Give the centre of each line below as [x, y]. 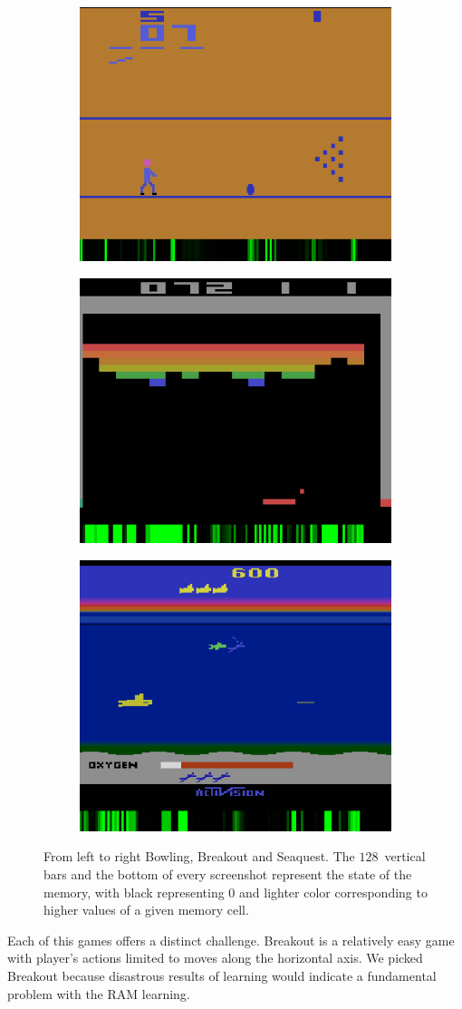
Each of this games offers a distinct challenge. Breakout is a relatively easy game [231, 940]
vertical [405, 856]
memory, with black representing [134, 892]
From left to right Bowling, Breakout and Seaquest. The [199, 856]
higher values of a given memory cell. [146, 910]
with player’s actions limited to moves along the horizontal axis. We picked [215, 958]
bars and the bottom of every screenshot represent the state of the [228, 874]
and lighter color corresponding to [333, 892]
